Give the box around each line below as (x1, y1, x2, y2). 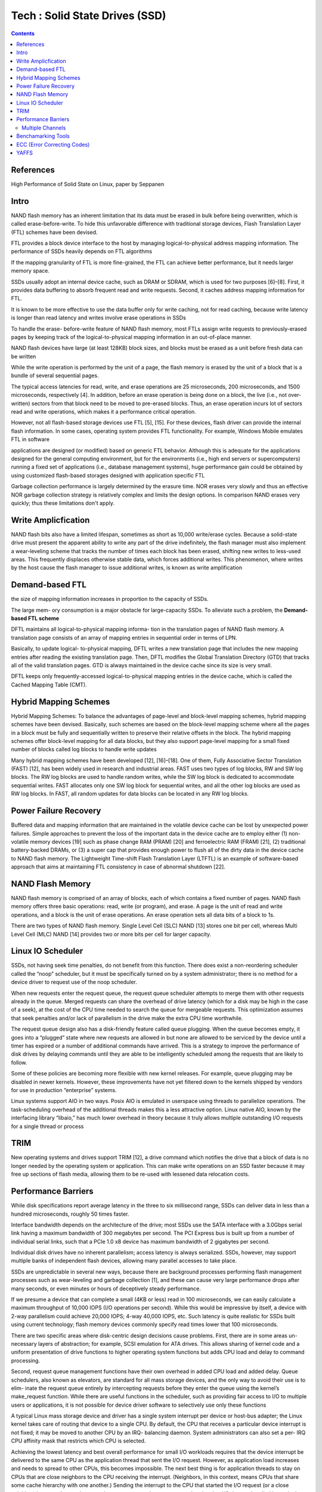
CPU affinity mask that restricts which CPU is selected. (11, 1437, 146, 1444)
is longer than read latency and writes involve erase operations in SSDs (11, 314, 186, 322)
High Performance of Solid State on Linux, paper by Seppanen (11, 180, 165, 187)
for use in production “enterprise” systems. (11, 1086, 117, 1093)
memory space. (11, 267, 50, 275)
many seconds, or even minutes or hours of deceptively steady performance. (11, 1285, 201, 1292)
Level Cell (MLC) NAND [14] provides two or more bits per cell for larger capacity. (11, 930, 212, 938)
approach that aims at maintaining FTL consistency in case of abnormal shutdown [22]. (11, 863, 226, 871)
